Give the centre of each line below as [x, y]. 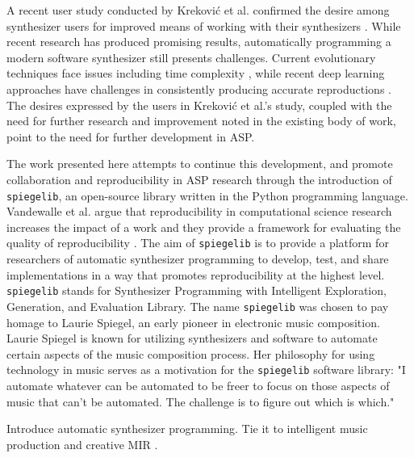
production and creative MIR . [82, 444]
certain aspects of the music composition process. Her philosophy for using [191, 353]
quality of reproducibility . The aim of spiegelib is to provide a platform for [198, 243]
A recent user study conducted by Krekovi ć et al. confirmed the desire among [198, 10]
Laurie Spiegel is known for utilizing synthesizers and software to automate [192, 338]
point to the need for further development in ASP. [131, 136]
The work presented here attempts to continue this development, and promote [200, 164]
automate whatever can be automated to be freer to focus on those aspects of [198, 385]
